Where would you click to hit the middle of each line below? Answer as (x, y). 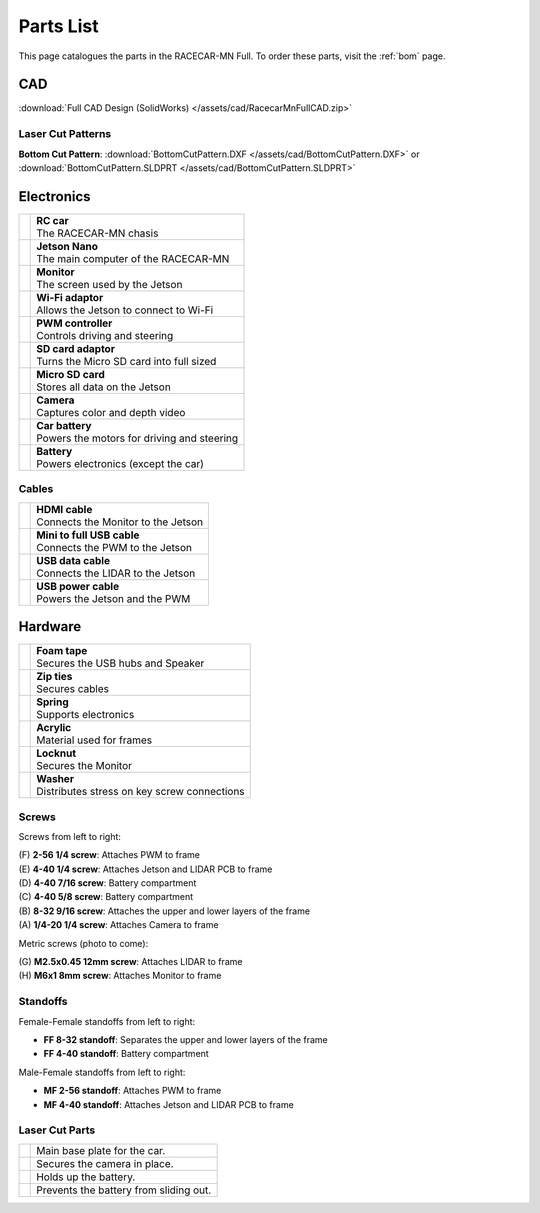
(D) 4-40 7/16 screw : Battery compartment (107, 883)
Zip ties (54, 677)
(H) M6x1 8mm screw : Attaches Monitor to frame (120, 976)
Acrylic (54, 728)
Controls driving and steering (105, 335)
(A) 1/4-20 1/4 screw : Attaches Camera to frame (118, 925)
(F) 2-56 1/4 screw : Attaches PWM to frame (109, 855)
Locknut (56, 753)
